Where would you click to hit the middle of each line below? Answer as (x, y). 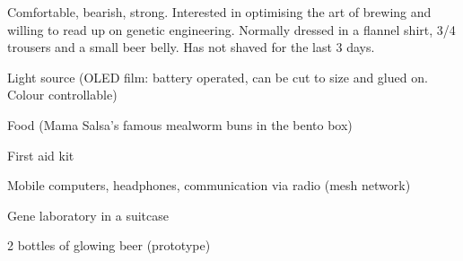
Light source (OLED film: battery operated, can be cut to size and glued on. (218, 77)
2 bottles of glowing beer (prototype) (109, 245)
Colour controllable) (62, 95)
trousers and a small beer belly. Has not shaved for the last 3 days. (191, 47)
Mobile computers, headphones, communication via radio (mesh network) (209, 185)
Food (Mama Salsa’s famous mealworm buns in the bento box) (180, 124)
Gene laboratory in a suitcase (88, 215)
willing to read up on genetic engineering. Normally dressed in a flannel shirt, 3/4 (231, 29)
